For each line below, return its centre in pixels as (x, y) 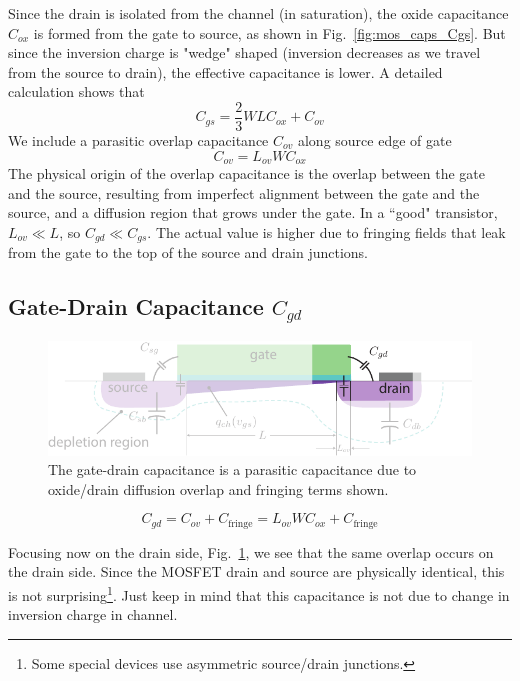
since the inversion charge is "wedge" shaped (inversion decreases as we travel (244, 52)
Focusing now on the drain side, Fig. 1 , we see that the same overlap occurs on (251, 551)
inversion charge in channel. (93, 614)
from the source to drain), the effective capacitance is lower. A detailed (225, 71)
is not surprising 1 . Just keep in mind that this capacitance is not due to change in (259, 593)
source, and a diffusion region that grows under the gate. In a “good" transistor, (253, 212)
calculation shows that (76, 91)
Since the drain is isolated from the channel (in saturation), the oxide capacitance (258, 13)
